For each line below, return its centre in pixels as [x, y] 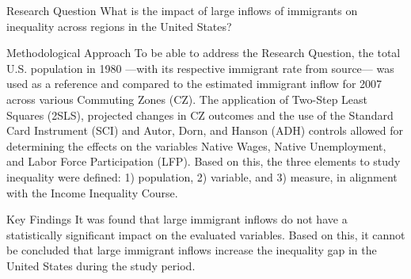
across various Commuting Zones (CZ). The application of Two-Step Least [187, 99]
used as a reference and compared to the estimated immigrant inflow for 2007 [194, 84]
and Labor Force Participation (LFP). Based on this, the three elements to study [204, 161]
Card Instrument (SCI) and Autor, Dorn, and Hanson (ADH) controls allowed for [205, 130]
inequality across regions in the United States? [119, 26]
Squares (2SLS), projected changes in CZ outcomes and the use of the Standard [200, 115]
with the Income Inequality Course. [92, 192]
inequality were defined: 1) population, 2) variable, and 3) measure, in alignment [202, 176]
